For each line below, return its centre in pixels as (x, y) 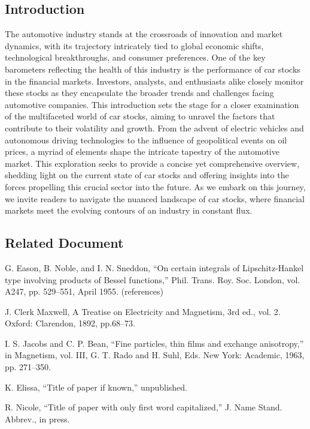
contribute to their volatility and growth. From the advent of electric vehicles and (154, 127)
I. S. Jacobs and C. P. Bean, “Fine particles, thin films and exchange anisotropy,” (154, 343)
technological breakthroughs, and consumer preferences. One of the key (135, 57)
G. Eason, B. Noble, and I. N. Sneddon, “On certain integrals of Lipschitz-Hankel (154, 267)
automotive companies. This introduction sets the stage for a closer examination (152, 104)
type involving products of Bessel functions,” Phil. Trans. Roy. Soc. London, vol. (153, 279)
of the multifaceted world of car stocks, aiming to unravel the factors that (140, 116)
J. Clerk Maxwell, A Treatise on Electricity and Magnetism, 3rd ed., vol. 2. (143, 311)
